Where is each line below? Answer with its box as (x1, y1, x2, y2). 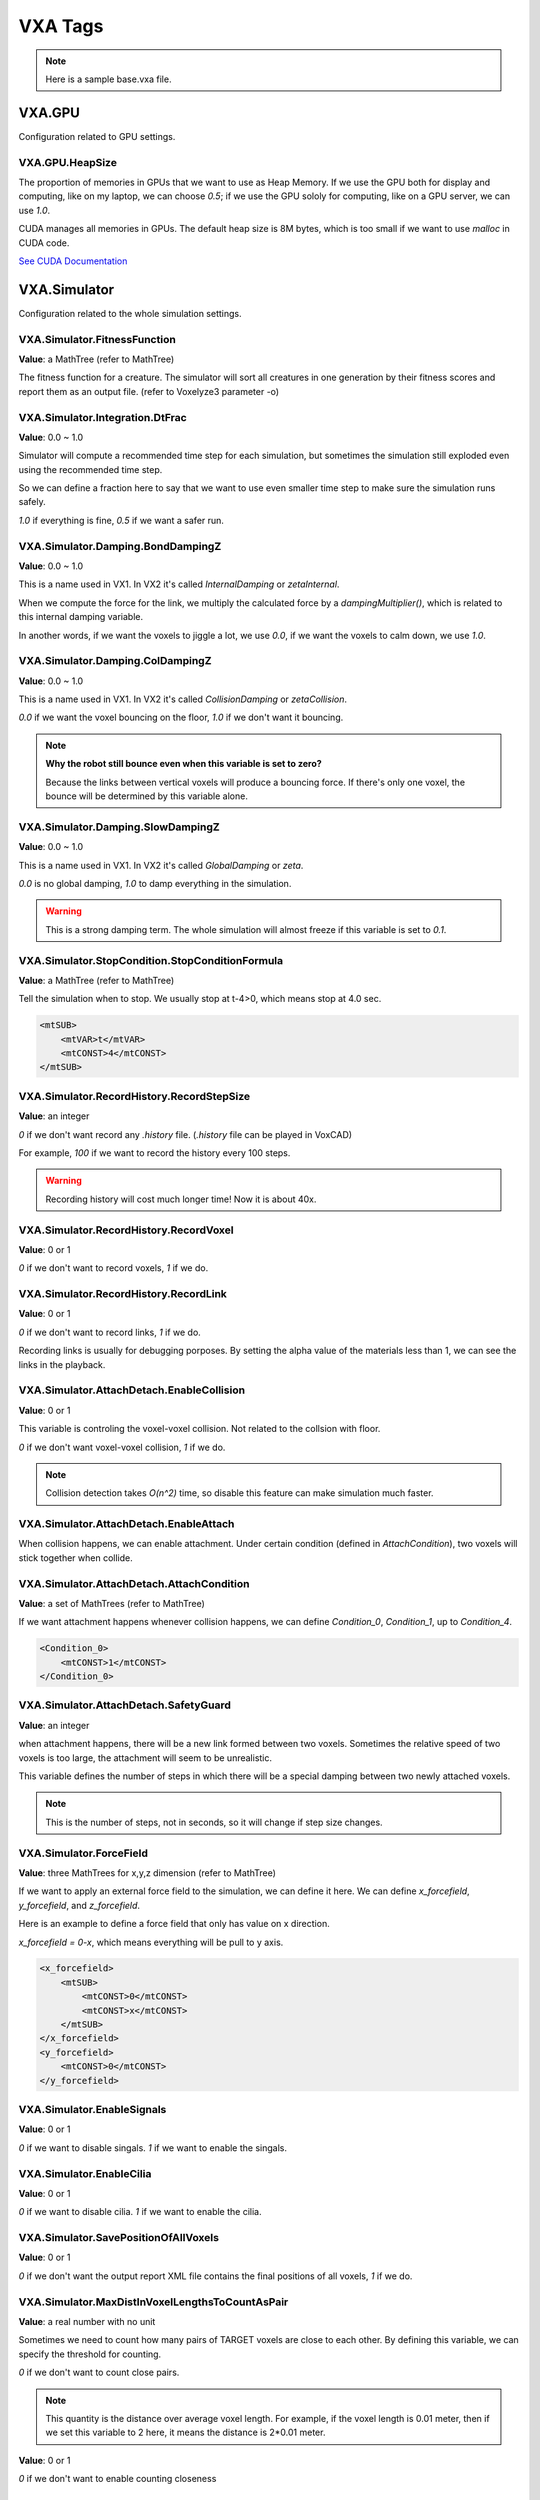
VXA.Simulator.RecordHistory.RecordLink (18, 1287, 227, 1301)
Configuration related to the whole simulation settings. (18, 307, 242, 319)
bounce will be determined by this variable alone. (45, 790, 249, 802)
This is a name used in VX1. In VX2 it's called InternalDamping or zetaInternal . (18, 578, 340, 590)
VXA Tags (18, 15, 104, 37)
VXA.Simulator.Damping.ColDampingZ (18, 654, 212, 668)
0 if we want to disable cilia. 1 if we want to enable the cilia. (18, 2206, 262, 2218)
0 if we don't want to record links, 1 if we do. (18, 1326, 202, 1338)
